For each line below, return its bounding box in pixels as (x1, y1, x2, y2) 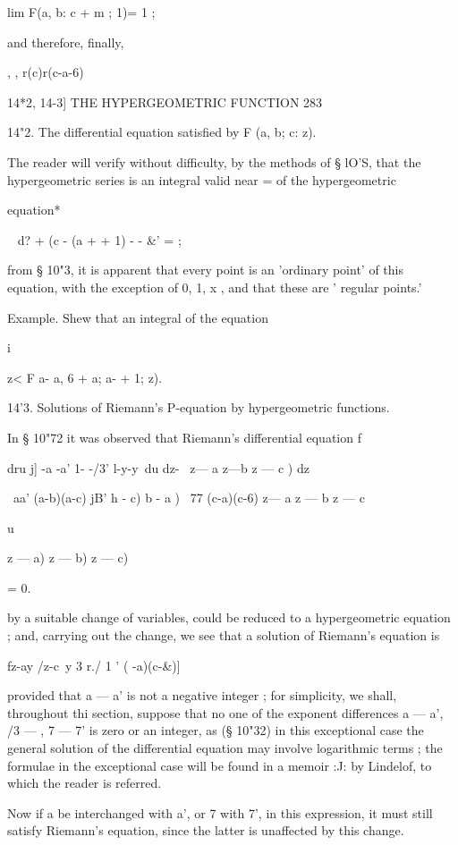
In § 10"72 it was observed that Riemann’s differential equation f (7, 427, 361, 446)
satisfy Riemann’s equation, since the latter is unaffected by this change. (7, 821, 404, 840)
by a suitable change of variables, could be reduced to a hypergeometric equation (7, 608, 451, 627)
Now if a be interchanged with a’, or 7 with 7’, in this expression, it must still (7, 803, 433, 822)
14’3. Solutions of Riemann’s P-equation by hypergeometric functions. (7, 398, 390, 417)
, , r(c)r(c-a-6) (7, 63, 84, 81)
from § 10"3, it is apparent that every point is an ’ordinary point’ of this (7, 260, 403, 279)
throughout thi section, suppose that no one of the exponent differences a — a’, (7, 703, 444, 722)
